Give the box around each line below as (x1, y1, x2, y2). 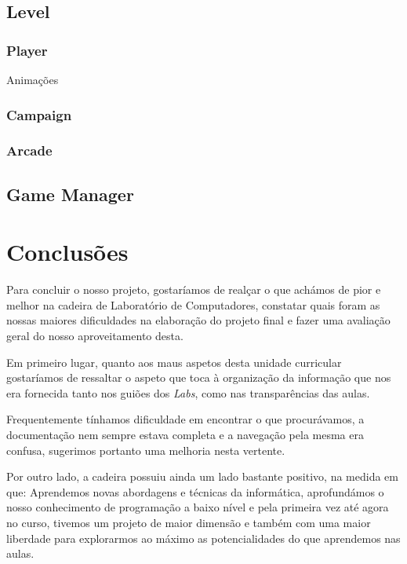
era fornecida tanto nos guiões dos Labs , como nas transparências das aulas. (6, 384, 370, 401)
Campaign (6, 104, 72, 124)
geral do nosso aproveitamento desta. (6, 327, 184, 343)
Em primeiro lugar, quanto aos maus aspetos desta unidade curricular (6, 353, 342, 370)
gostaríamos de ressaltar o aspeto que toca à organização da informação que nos (6, 369, 391, 386)
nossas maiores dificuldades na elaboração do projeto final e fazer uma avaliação (6, 312, 391, 328)
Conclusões (6, 236, 129, 268)
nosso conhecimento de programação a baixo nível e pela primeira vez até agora (6, 499, 389, 515)
